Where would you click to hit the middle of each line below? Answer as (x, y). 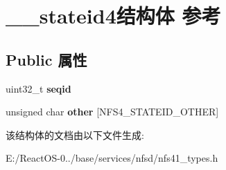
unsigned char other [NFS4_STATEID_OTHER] (112, 112)
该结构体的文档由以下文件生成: (75, 134)
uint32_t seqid (38, 88)
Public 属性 (46, 59)
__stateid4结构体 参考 (113, 16)
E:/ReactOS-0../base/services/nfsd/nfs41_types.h (112, 158)
